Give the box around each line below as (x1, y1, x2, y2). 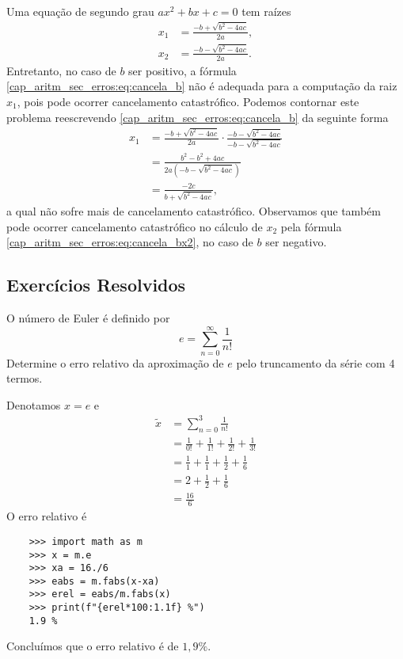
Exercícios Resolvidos (6, 272, 186, 297)
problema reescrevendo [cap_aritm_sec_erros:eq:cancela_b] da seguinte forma (6, 109, 389, 125)
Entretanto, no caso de (6, 62, 116, 78)
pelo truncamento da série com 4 (236, 354, 395, 371)
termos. (6, 370, 43, 387)
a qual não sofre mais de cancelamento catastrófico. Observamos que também (6, 202, 381, 219)
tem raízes (241, 3, 291, 19)
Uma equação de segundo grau (6, 3, 154, 19)
